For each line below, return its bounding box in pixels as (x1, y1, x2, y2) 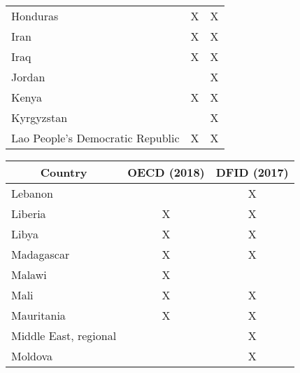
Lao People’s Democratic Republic (11, 130, 180, 146)
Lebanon (11, 185, 53, 201)
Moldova (11, 348, 53, 364)
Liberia (11, 205, 46, 222)
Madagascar (11, 246, 70, 262)
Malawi (11, 266, 47, 283)
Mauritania (11, 307, 66, 323)
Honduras (11, 8, 59, 24)
